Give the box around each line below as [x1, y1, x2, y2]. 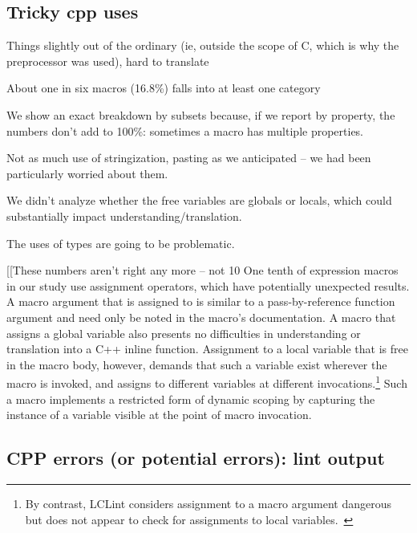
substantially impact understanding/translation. [6, 207, 242, 224]
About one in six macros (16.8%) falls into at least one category [6, 79, 321, 96]
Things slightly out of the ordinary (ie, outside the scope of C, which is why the [6, 37, 399, 54]
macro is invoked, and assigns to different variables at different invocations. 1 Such [6, 372, 407, 391]
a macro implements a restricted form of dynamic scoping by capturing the [6, 390, 375, 407]
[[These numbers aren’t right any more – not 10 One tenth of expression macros [6, 262, 399, 279]
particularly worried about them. [6, 165, 168, 181]
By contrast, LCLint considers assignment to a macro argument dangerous [25, 494, 391, 511]
